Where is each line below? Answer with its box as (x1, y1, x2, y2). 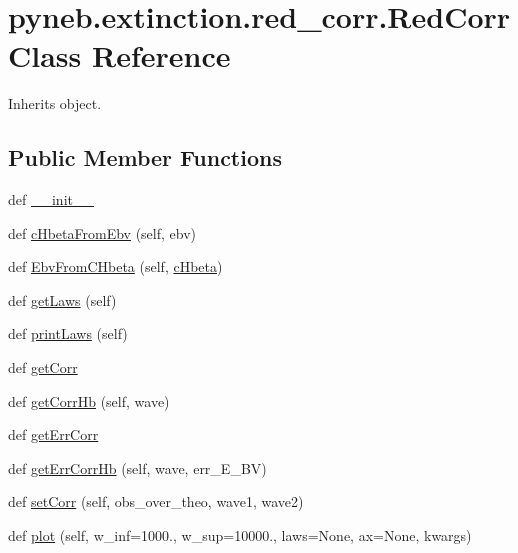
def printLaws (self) (8, 323, 128, 344)
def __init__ (8, 189, 94, 210)
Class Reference (8, 35, 231, 76)
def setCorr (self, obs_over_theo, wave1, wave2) (8, 491, 304, 512)
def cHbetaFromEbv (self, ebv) (8, 222, 196, 243)
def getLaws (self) (8, 289, 117, 310)
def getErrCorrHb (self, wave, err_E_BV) (8, 457, 267, 478)
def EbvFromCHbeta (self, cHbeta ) (8, 256, 223, 277)
